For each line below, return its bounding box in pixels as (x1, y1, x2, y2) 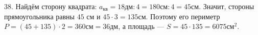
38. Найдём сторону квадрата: (4, 1, 97, 11)
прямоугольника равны (4, 11, 75, 21)
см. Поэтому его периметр (138, 11, 220, 21)
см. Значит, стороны (191, 1, 254, 11)
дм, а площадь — (110, 21, 165, 31)
